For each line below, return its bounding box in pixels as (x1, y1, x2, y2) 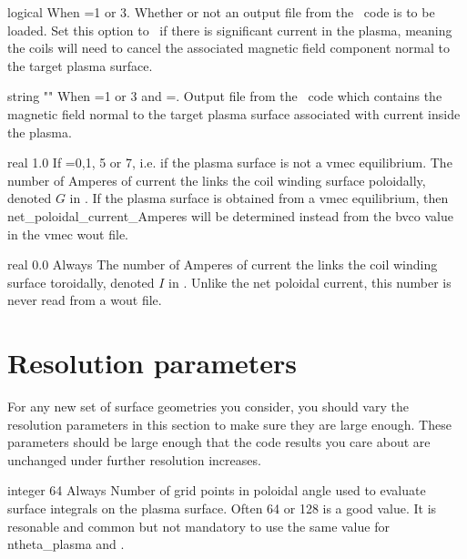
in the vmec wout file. (7, 224, 128, 243)
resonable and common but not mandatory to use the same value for (7, 516, 390, 535)
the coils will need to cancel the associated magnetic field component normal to (7, 38, 450, 57)
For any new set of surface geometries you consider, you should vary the (7, 397, 409, 416)
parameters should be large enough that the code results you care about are (7, 432, 431, 452)
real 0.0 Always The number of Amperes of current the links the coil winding (7, 255, 438, 274)
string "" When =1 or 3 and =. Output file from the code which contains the (7, 86, 442, 106)
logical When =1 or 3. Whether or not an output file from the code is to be (7, 3, 435, 21)
